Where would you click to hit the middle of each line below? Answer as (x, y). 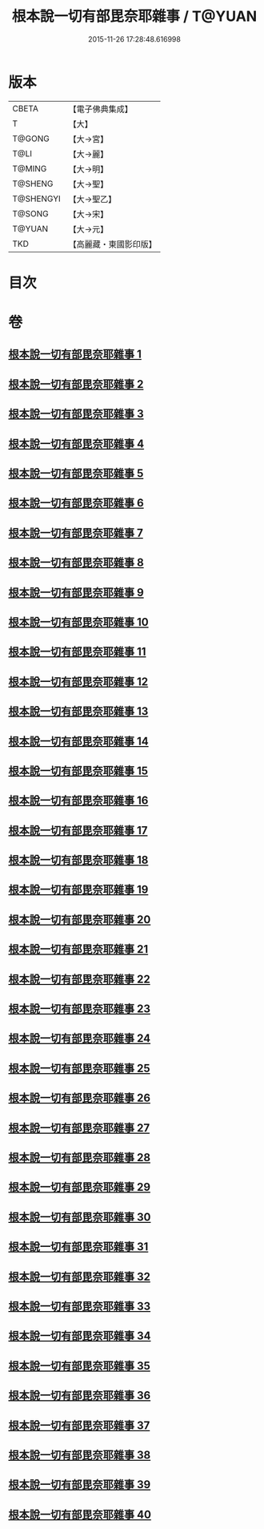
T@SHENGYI (37, 199)
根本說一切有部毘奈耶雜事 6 (76, 503)
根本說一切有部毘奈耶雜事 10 (79, 622)
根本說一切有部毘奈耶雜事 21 (78, 949)
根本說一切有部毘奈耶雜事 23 (79, 1009)
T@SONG (31, 213)
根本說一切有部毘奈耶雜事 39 (80, 1485)
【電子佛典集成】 (101, 109)
